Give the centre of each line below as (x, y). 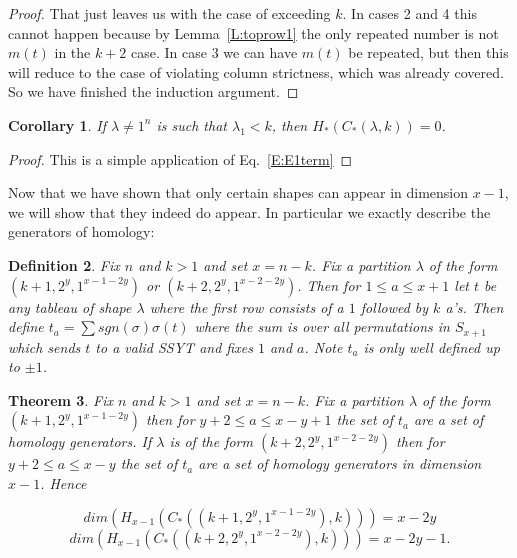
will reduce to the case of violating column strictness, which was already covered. (256, 71)
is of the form (211, 441)
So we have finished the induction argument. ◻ (153, 91)
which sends (44, 346)
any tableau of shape (70, 306)
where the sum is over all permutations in (322, 326)
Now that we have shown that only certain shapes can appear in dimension (238, 192)
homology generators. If (80, 441)
